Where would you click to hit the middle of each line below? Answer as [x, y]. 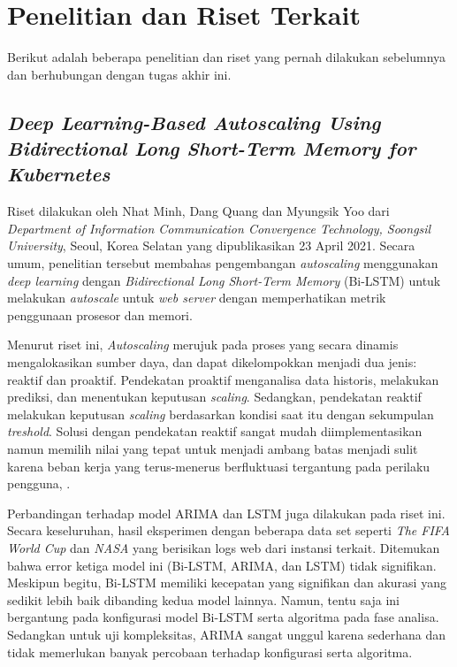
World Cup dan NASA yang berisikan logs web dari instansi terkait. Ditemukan [224, 547]
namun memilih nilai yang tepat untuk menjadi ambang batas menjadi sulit [213, 449]
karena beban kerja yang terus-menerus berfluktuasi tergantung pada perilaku [219, 466]
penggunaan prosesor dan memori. [100, 314]
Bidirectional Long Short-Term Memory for [212, 148]
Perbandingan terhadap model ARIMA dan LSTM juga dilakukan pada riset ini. [226, 513]
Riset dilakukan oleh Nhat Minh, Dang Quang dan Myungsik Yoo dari [198, 211]
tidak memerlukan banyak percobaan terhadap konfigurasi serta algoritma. [210, 652]
